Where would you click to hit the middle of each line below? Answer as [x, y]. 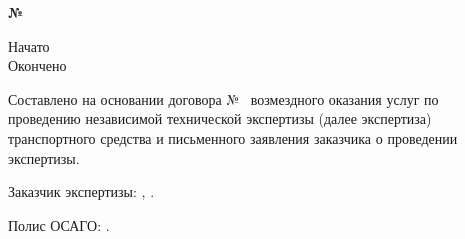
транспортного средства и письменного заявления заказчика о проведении [233, 137]
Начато [29, 45]
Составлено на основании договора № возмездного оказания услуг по [223, 98]
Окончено [37, 65]
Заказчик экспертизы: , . [81, 191]
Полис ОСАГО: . [59, 224]
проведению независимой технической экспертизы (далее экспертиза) [220, 118]
